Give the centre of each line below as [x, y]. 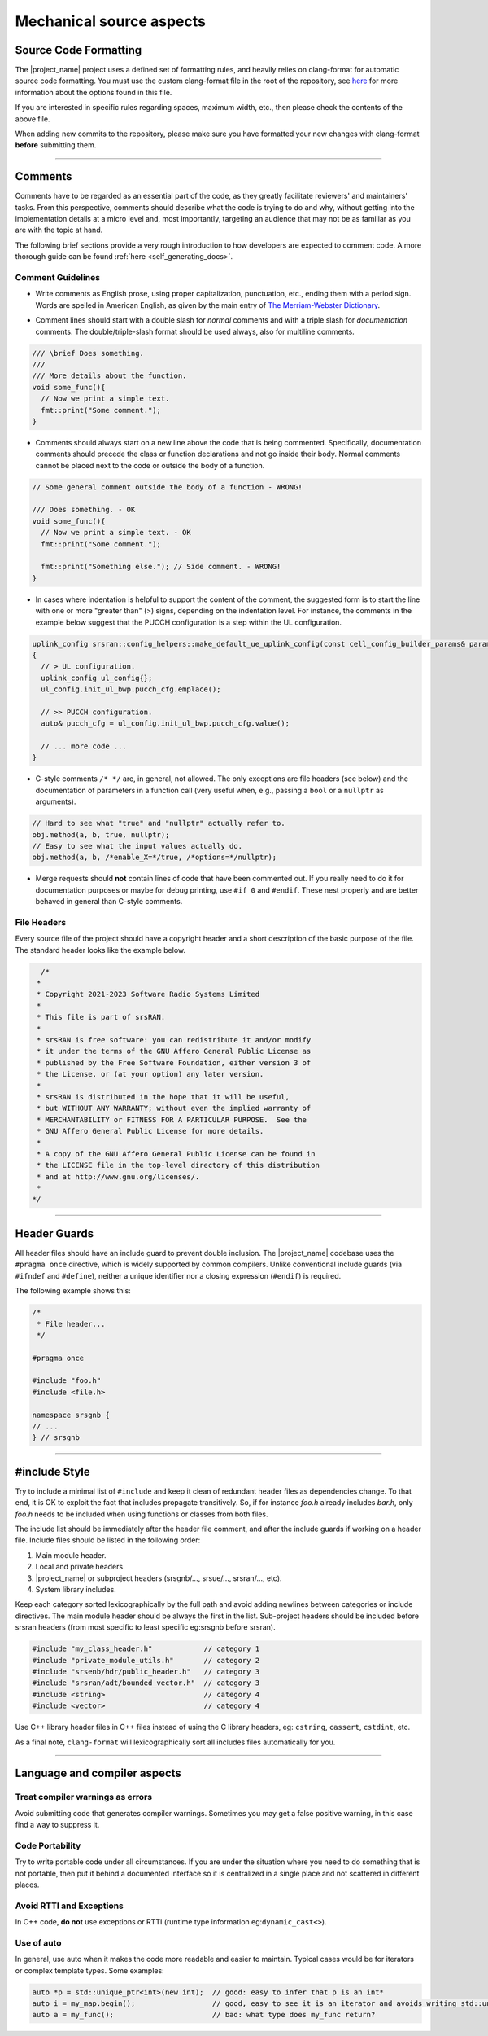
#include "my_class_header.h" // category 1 [146, 1649]
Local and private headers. [80, 1567]
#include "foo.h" [67, 1381]
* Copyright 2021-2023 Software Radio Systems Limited [148, 994]
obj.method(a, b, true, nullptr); [101, 834]
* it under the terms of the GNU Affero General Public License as [174, 1051]
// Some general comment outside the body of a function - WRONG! [167, 487]
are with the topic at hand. [59, 230]
